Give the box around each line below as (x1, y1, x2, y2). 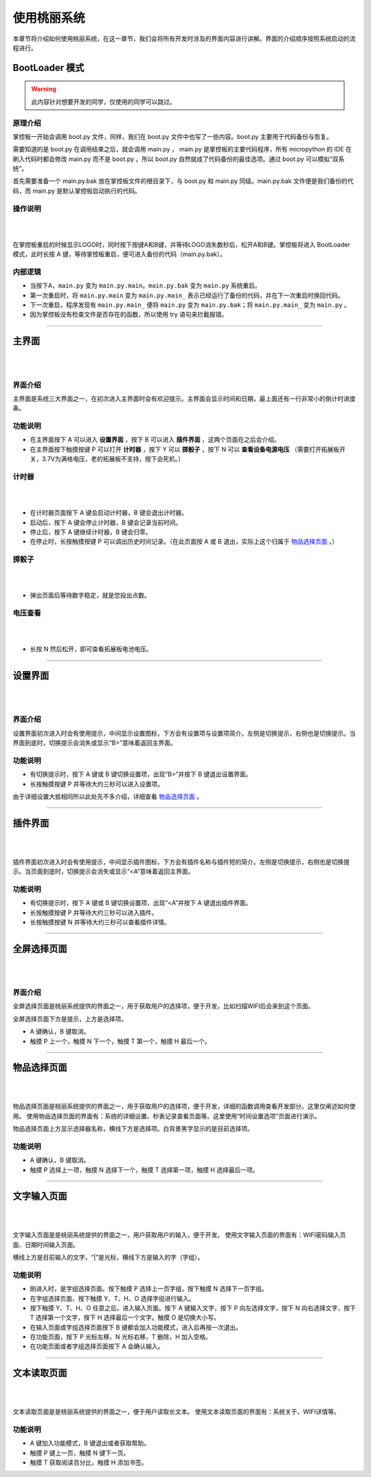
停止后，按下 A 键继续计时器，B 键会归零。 (30, 527, 152, 536)
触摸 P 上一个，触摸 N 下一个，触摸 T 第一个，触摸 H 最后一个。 (30, 1037, 211, 1045)
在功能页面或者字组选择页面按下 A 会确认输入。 (30, 1342, 164, 1350)
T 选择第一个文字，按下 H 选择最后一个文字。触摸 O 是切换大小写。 (30, 1313, 220, 1321)
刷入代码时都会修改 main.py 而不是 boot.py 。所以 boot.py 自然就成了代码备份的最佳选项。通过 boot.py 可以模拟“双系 (12, 155, 345, 163)
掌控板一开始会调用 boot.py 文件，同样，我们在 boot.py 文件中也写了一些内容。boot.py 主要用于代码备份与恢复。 (12, 132, 333, 140)
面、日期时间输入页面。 (12, 1240, 79, 1248)
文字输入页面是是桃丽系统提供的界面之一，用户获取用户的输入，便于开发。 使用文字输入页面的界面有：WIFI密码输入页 (12, 1231, 346, 1239)
